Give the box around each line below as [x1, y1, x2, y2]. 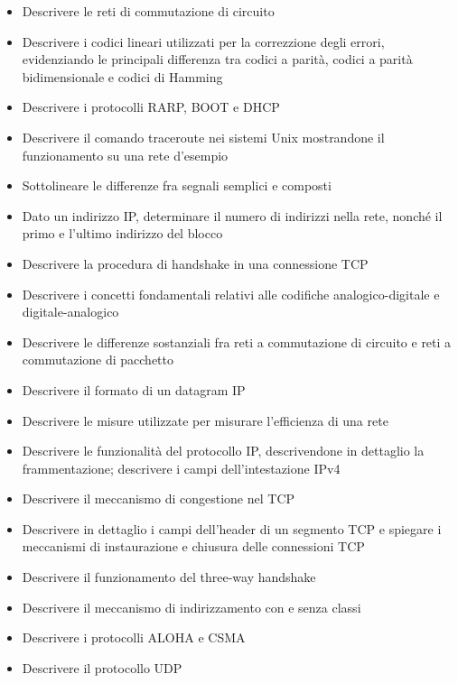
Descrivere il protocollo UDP [22, 658, 182, 677]
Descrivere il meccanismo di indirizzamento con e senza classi [22, 597, 361, 616]
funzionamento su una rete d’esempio [22, 145, 229, 164]
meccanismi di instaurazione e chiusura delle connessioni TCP [22, 537, 365, 556]
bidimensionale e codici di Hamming [22, 67, 223, 86]
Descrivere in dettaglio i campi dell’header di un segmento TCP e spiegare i [22, 519, 442, 538]
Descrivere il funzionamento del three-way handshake [22, 568, 316, 586]
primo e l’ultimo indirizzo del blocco [22, 224, 223, 243]
